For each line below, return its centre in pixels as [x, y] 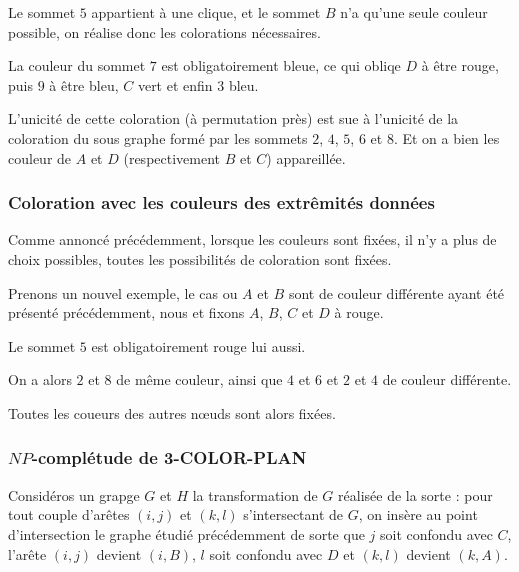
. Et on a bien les [446, 137]
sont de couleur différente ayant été [396, 292]
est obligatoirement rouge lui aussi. [198, 345]
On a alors [40, 379]
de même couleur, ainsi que [199, 379]
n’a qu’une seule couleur [414, 12]
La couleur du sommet [77, 65]
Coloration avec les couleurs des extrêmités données [221, 202]
